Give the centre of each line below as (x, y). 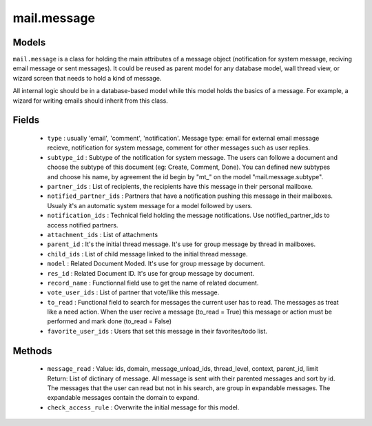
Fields (26, 120)
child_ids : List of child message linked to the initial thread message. (147, 254)
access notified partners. (83, 225)
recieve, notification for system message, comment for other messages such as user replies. (178, 148)
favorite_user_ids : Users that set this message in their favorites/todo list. (157, 331)
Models (29, 42)
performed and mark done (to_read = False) (110, 321)
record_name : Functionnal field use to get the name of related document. (153, 283)
